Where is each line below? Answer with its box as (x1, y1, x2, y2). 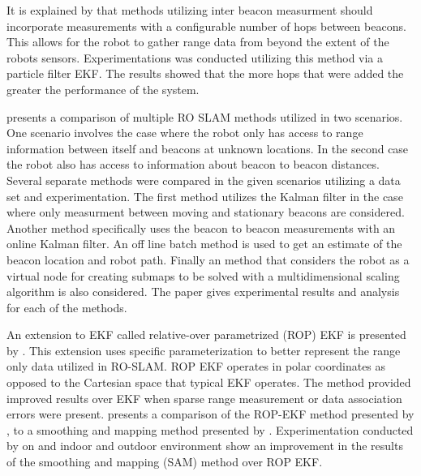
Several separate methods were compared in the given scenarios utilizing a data (6, 171, 401, 188)
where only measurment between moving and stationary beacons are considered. (6, 204, 405, 221)
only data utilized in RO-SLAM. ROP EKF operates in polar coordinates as (6, 358, 386, 375)
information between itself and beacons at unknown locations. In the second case (6, 139, 409, 157)
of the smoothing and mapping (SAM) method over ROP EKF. (6, 453, 323, 470)
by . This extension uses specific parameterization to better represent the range (6, 341, 401, 358)
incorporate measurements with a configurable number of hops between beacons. (6, 17, 406, 34)
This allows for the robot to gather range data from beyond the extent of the (6, 33, 389, 50)
